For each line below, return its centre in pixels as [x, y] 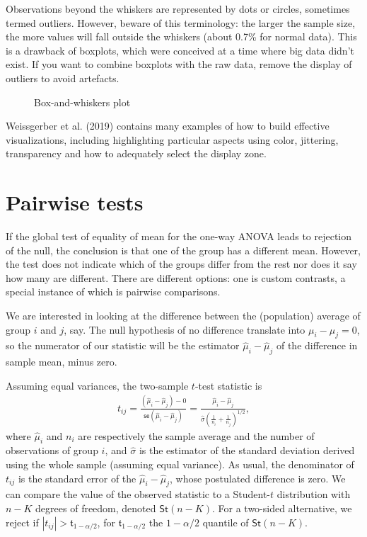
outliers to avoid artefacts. [63, 78]
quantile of [226, 522]
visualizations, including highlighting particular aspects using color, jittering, [172, 139]
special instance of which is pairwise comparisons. [113, 292]
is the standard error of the [77, 478]
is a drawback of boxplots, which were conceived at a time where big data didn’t [180, 50]
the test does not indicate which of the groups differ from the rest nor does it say [181, 264]
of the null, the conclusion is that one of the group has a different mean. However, [183, 250]
